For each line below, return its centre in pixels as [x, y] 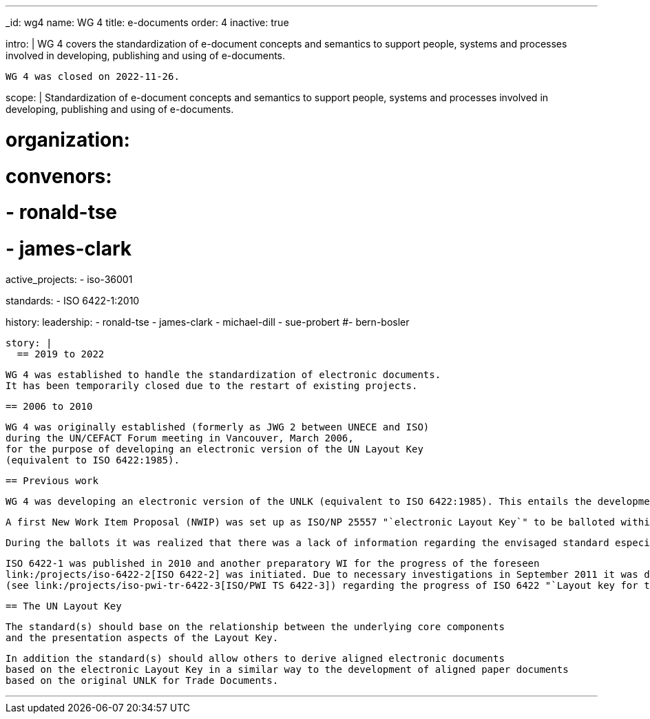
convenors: [59, 176]
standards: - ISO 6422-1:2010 [73, 300]
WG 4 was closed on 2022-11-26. [93, 76]
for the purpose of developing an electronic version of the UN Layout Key [214, 449]
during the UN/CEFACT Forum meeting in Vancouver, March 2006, [180, 438]
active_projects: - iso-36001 [69, 279]
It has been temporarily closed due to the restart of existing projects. [212, 385]
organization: [68, 139]
